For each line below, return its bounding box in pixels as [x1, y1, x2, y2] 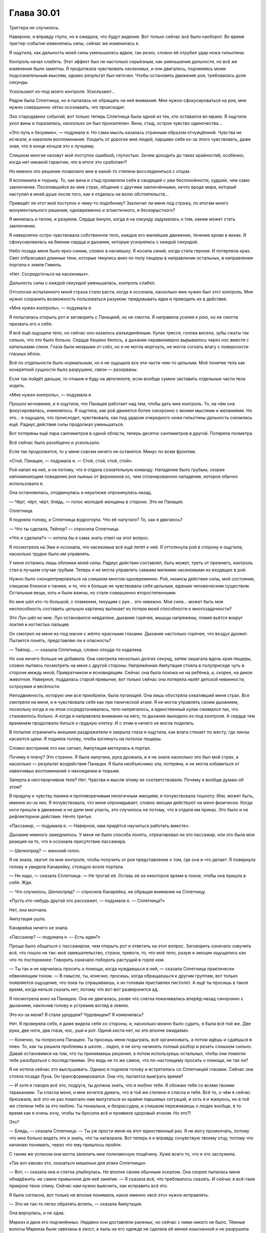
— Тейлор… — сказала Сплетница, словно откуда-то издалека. [9, 647, 143, 653]
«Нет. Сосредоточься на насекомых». [9, 271, 90, 277]
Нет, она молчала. [9, 907, 48, 912]
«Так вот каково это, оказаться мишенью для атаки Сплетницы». [9, 1160, 147, 1166]
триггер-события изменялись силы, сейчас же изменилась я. [9, 40, 140, 46]
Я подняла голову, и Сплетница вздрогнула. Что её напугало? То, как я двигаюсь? [9, 517, 183, 523]
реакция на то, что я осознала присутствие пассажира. [9, 838, 127, 844]
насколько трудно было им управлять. [9, 550, 91, 557]
